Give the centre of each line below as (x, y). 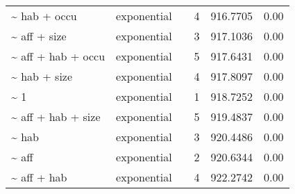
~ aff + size (39, 36)
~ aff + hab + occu (58, 56)
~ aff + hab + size (56, 116)
